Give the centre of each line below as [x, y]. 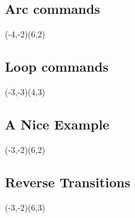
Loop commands [57, 67]
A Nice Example [57, 124]
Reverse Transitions [68, 182]
